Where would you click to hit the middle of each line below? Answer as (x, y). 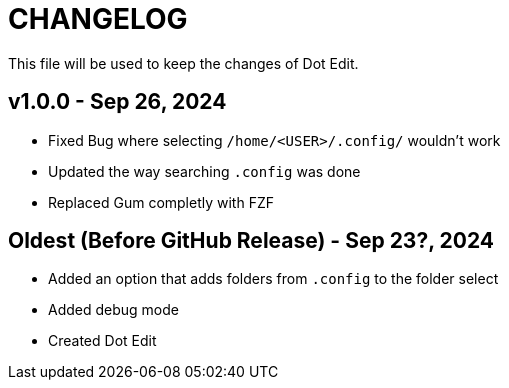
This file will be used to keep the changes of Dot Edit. (183, 63)
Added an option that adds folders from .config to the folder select (273, 279)
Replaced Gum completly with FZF (161, 202)
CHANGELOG (98, 19)
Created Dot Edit (102, 341)
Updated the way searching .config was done (204, 171)
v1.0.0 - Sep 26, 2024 (117, 102)
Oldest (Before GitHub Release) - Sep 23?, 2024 (251, 241)
